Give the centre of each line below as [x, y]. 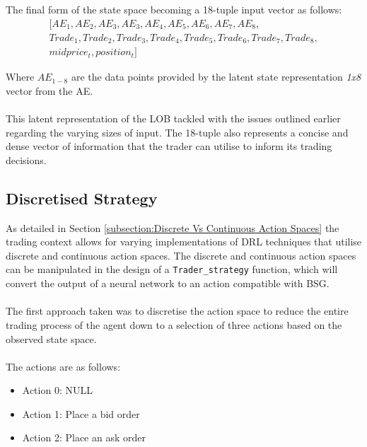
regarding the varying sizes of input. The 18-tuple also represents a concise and [177, 132]
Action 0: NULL [57, 390]
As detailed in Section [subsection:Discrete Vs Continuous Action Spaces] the [173, 227]
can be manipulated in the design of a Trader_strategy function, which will [172, 269]
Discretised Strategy [82, 198]
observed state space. [51, 338]
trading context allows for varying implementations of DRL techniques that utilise [184, 242]
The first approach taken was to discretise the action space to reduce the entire [177, 311]
